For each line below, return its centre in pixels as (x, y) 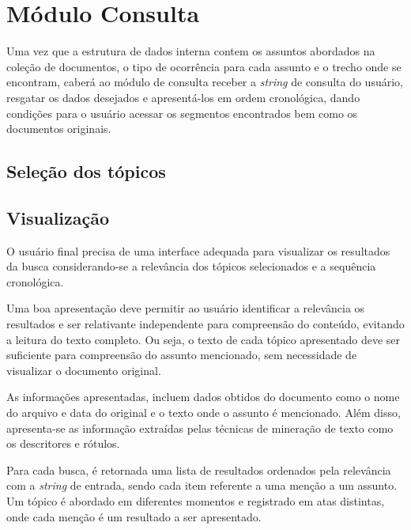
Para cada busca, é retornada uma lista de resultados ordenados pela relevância (199, 469)
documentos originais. (59, 129)
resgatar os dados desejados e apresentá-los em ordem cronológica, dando (183, 97)
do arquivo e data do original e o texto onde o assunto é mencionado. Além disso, (204, 413)
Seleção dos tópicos (86, 171)
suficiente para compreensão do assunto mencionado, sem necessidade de (182, 355)
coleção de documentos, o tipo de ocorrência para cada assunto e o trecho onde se (204, 66)
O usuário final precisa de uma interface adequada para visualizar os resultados (198, 250)
